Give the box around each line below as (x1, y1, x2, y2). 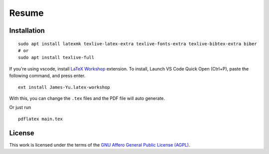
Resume (9, 7, 44, 18)
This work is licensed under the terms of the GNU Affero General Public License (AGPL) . (9, 142, 190, 148)
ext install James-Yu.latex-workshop (18, 84, 111, 90)
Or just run (9, 104, 31, 110)
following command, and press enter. (9, 73, 86, 79)
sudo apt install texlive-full (18, 55, 95, 61)
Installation (9, 26, 45, 35)
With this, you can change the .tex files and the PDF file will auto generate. (9, 95, 165, 101)
